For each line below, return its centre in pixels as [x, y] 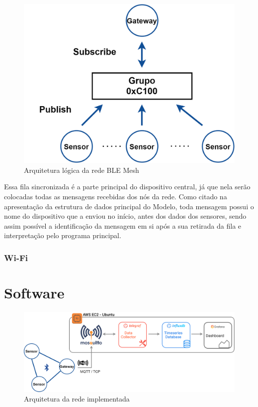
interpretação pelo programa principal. [63, 235]
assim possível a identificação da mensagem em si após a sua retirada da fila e [123, 225]
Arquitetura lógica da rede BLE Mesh [82, 170]
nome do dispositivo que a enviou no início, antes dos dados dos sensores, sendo [125, 216]
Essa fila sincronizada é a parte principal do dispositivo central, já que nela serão [127, 187]
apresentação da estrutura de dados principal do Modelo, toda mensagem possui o [129, 206]
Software [34, 293]
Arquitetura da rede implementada [77, 399]
